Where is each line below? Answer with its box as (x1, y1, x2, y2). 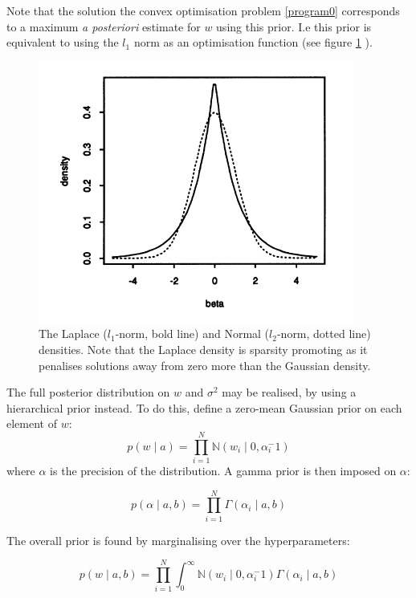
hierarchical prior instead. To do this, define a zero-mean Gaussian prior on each (6, 399, 402, 416)
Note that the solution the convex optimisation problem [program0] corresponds (6, 2, 400, 18)
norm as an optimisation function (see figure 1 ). (133, 34, 373, 51)
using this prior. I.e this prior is (216, 18, 372, 35)
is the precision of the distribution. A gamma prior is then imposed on (50, 462, 397, 479)
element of (6, 415, 57, 432)
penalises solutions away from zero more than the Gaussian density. (39, 356, 371, 373)
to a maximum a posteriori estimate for (6, 18, 201, 35)
